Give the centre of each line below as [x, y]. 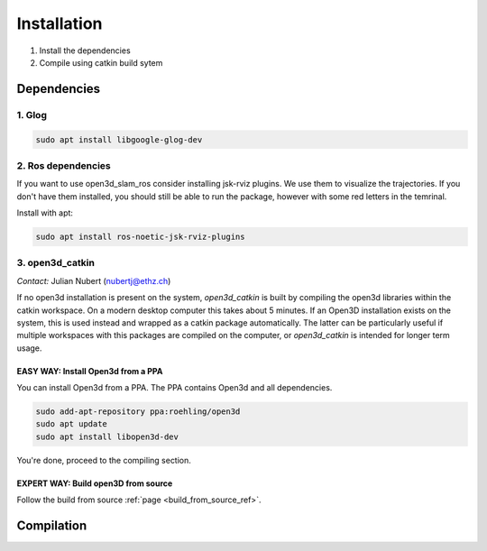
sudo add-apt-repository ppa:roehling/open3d [138, 412]
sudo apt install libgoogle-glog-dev [119, 139]
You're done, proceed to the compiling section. [104, 460]
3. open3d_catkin [55, 263]
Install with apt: [45, 213]
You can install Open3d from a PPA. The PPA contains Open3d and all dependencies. [175, 388]
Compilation [52, 526]
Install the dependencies [85, 51]
